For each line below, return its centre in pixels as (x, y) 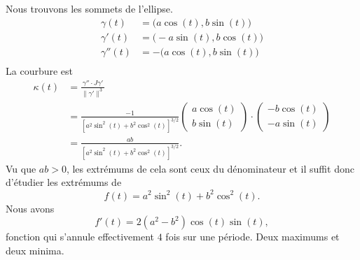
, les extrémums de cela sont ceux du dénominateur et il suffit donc (210, 168)
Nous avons (30, 208)
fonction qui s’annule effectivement (80, 237)
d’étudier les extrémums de (64, 182)
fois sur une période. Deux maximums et (252, 237)
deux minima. (35, 250)
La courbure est (40, 70)
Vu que (21, 168)
